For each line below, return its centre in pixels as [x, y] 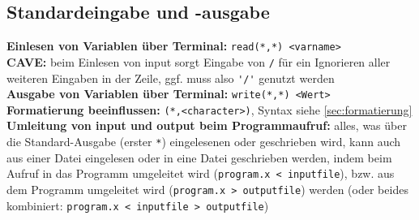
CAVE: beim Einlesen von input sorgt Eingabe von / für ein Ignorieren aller [199, 61]
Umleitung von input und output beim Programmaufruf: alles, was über [207, 125]
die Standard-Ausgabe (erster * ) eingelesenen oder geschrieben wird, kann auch [204, 142]
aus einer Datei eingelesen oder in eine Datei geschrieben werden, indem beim [199, 157]
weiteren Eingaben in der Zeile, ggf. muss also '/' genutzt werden [171, 78]
